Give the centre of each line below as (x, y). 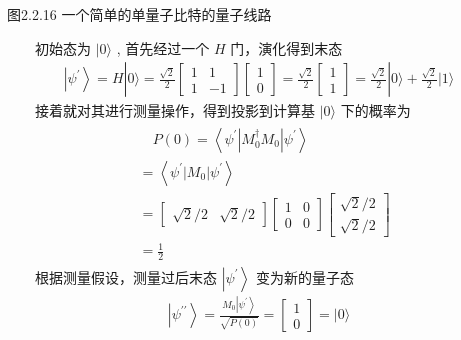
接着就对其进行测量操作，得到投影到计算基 (175, 110)
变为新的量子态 (304, 276)
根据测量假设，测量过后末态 (126, 276)
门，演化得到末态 (286, 47)
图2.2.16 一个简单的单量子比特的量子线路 (139, 14)
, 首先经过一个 (163, 47)
